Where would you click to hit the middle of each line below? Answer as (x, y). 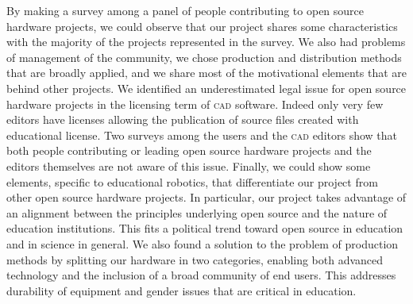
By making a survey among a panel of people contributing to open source (185, 10)
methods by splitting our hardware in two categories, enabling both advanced (195, 259)
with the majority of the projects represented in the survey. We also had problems (206, 42)
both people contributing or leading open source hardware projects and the (189, 150)
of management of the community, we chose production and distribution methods (204, 57)
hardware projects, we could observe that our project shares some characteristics (202, 26)
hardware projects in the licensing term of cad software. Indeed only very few (195, 104)
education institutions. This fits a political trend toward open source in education (205, 228)
